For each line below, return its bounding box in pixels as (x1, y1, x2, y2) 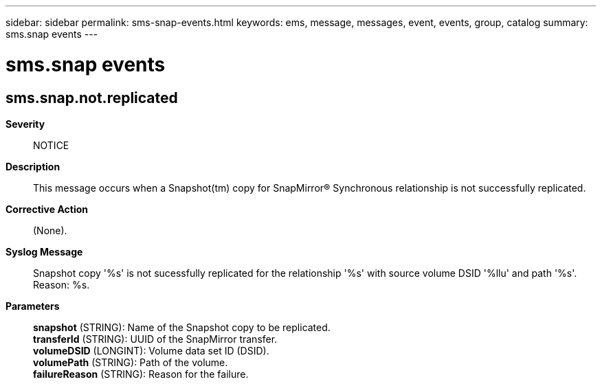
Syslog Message (5, 245, 83, 258)
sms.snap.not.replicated (5, 89, 178, 106)
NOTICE (33, 139, 69, 151)
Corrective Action (5, 203, 88, 215)
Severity (5, 117, 45, 130)
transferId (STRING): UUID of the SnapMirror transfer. (33, 332, 278, 345)
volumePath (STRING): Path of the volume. (33, 356, 228, 368)
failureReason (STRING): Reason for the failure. (33, 368, 249, 380)
